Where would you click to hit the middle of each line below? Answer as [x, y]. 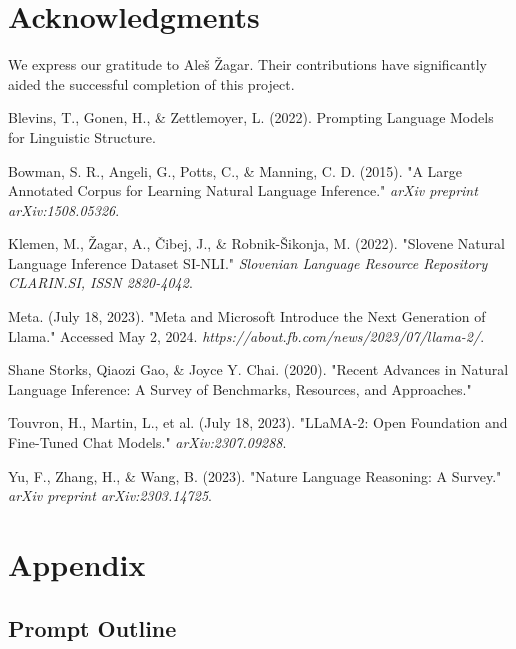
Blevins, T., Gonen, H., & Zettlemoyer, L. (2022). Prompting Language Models [251, 117]
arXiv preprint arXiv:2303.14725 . [110, 495]
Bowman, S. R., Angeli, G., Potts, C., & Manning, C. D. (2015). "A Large [235, 170]
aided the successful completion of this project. [151, 83]
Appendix [77, 564]
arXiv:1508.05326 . [64, 209]
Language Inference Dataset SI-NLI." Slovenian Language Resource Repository [248, 262]
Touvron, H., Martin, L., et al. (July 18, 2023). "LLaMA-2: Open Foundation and [258, 422]
